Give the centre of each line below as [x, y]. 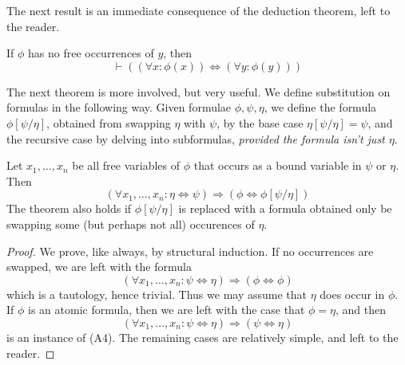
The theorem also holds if [69, 208]
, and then [360, 310]
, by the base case [260, 122]
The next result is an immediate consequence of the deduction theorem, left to [199, 10]
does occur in [352, 294]
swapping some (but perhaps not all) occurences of [131, 224]
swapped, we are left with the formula [99, 267]
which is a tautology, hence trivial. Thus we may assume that [157, 294]
